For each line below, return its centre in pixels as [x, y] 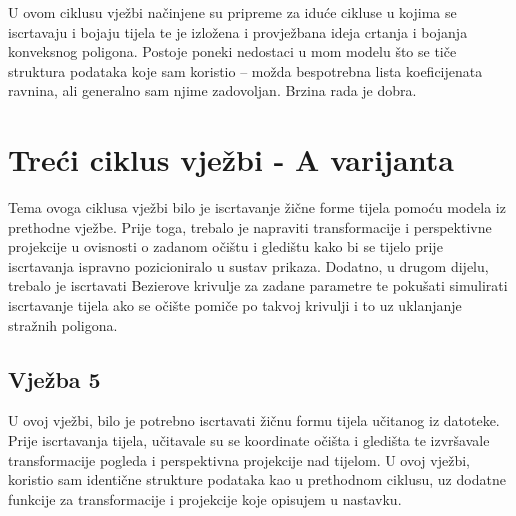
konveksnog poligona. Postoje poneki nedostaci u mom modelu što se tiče [232, 51]
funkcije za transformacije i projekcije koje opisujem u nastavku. [205, 498]
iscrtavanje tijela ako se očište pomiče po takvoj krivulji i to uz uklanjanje [235, 305]
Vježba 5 [54, 378]
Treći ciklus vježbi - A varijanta [231, 159]
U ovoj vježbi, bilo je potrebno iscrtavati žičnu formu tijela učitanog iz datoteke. [254, 420]
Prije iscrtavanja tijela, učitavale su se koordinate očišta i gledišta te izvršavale [249, 440]
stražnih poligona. [63, 324]
